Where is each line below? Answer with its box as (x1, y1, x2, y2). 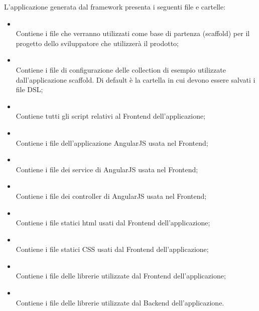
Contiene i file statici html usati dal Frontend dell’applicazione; (16, 217, 210, 228)
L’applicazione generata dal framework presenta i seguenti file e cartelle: (4, 2, 226, 12)
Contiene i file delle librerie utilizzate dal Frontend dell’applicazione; (16, 270, 226, 281)
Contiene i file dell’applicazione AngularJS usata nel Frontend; (16, 137, 208, 148)
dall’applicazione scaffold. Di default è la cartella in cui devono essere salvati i (16, 74, 255, 85)
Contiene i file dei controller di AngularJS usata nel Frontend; (16, 190, 207, 201)
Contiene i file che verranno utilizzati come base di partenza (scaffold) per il (16, 28, 250, 39)
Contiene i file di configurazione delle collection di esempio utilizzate (16, 64, 226, 75)
